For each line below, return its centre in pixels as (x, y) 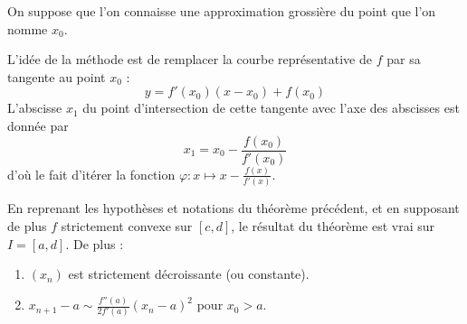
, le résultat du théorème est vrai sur (333, 225)
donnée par (38, 125)
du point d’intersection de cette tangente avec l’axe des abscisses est (271, 108)
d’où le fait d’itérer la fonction (91, 174)
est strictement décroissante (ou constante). (189, 274)
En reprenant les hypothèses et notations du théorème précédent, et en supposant (233, 208)
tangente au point (57, 76)
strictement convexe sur (127, 225)
